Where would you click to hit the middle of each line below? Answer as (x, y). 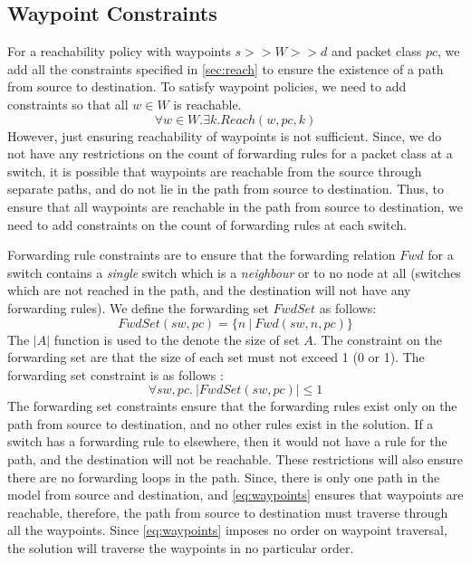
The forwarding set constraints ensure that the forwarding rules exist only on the (232, 406)
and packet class (376, 51)
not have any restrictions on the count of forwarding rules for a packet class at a (230, 153)
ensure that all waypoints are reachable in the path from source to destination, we (235, 206)
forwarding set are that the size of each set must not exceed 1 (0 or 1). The (216, 357)
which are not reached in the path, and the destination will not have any (209, 290)
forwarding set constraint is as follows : (115, 374)
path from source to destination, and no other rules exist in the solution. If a (221, 423)
